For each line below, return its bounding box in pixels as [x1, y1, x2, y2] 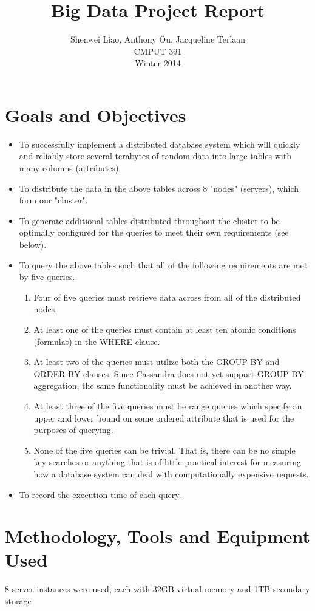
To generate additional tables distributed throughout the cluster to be [19, 214, 280, 227]
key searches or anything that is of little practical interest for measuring [33, 456, 302, 468]
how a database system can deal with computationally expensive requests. [33, 467, 309, 480]
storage [5, 595, 32, 607]
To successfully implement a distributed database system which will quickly [19, 137, 300, 150]
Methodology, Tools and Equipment [5, 524, 311, 548]
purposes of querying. [33, 423, 113, 436]
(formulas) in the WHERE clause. [33, 335, 160, 347]
